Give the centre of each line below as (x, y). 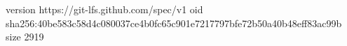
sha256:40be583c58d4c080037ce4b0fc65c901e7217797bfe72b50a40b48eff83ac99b (174, 23)
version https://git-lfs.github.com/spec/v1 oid (104, 9)
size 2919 (25, 37)
